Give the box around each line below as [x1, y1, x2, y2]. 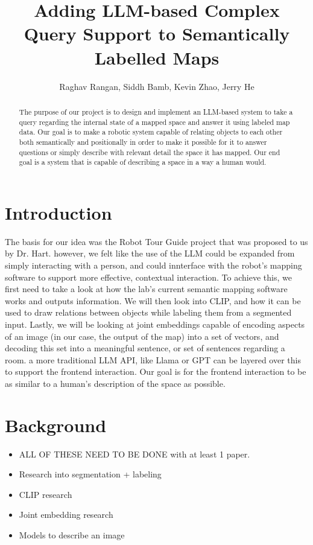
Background [5, 412, 107, 437]
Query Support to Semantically [24, 21, 290, 46]
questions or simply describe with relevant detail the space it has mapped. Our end [19, 147, 280, 157]
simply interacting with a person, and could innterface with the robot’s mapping [5, 258, 302, 271]
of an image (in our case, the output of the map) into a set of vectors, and [5, 330, 279, 342]
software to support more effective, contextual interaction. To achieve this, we [5, 270, 292, 283]
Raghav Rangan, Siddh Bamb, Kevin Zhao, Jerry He [59, 80, 255, 92]
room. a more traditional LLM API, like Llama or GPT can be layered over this [5, 353, 301, 366]
